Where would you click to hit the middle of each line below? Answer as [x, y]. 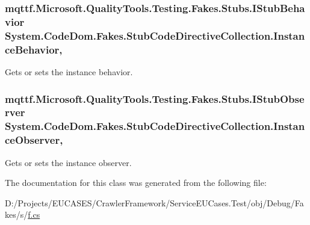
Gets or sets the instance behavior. [69, 71]
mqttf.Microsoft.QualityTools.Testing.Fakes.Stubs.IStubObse [155, 98]
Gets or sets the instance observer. [68, 162]
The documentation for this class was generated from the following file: [136, 183]
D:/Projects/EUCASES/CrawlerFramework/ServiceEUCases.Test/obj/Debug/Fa [154, 202]
